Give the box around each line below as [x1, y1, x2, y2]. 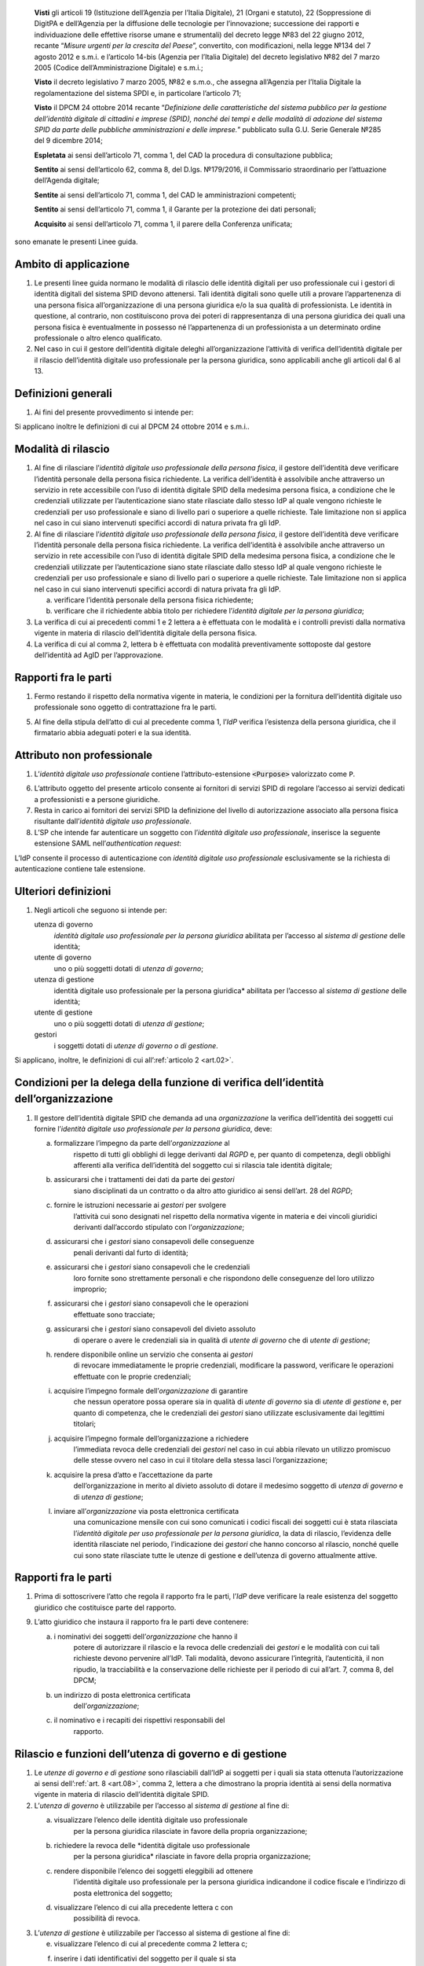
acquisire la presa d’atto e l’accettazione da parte [53, 1470, 214, 1479]
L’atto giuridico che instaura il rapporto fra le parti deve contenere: [34, 1617, 249, 1627]
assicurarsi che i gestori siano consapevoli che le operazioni [53, 1298, 249, 1309]
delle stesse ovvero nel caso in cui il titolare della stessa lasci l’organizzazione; [73, 1456, 328, 1465]
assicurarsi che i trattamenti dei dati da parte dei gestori [53, 1175, 235, 1184]
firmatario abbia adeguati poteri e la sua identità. [34, 727, 192, 737]
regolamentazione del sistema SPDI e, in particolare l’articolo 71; [34, 88, 242, 98]
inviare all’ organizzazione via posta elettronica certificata [53, 1507, 239, 1515]
